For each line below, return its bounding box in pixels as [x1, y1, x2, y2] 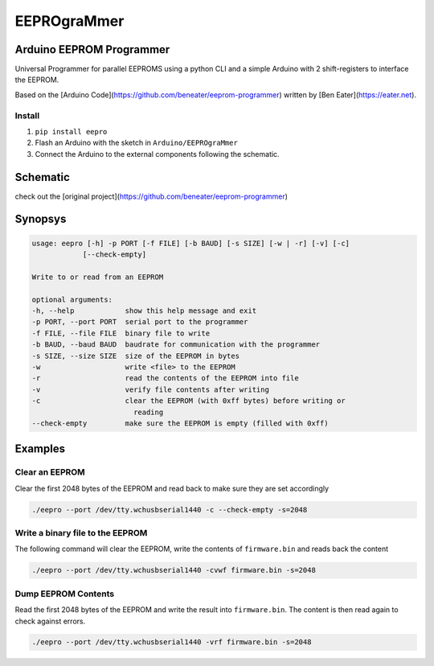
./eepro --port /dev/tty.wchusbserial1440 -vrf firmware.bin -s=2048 [31, 638, 312, 647]
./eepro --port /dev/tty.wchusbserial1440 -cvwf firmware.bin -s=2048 [31, 565, 317, 575]
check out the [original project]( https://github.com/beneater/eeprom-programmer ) [14, 191, 289, 201]
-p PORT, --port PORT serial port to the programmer [31, 318, 248, 327]
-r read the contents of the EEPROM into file [31, 374, 299, 383]
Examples [14, 442, 66, 456]
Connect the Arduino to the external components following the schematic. [35, 149, 280, 158]
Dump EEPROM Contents [14, 588, 115, 599]
